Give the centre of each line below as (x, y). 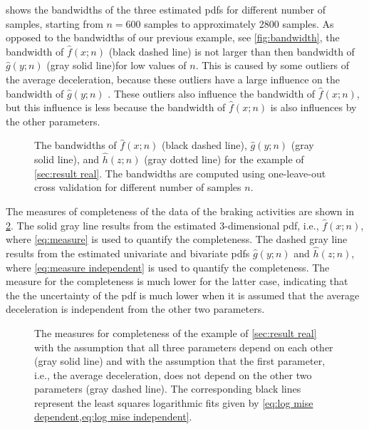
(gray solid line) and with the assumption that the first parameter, (180, 361)
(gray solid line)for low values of (116, 65)
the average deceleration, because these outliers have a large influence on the (173, 79)
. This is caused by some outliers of (272, 65)
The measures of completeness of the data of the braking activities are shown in (180, 211)
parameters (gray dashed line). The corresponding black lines (168, 389)
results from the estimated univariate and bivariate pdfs (128, 253)
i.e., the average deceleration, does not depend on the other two (173, 374)
